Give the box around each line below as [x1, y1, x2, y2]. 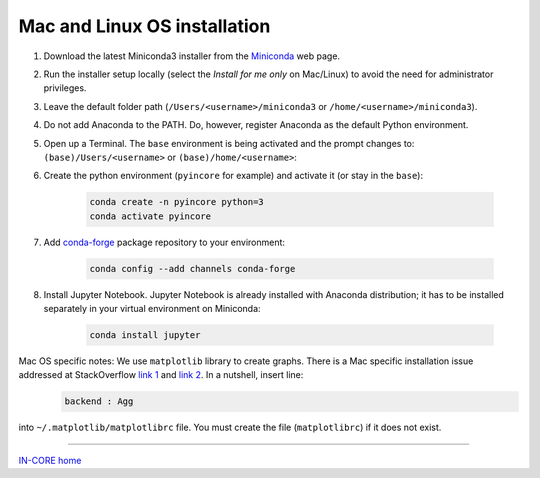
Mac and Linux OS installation [18, 15, 271, 37]
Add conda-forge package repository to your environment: [43, 236, 285, 248]
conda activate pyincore [89, 210, 212, 222]
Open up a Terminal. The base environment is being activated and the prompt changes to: [43, 137, 415, 149]
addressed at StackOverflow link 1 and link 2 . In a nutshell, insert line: [18, 369, 304, 381]
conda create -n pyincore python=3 [89, 196, 264, 208]
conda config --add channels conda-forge [89, 263, 296, 274]
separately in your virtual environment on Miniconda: [43, 303, 261, 314]
